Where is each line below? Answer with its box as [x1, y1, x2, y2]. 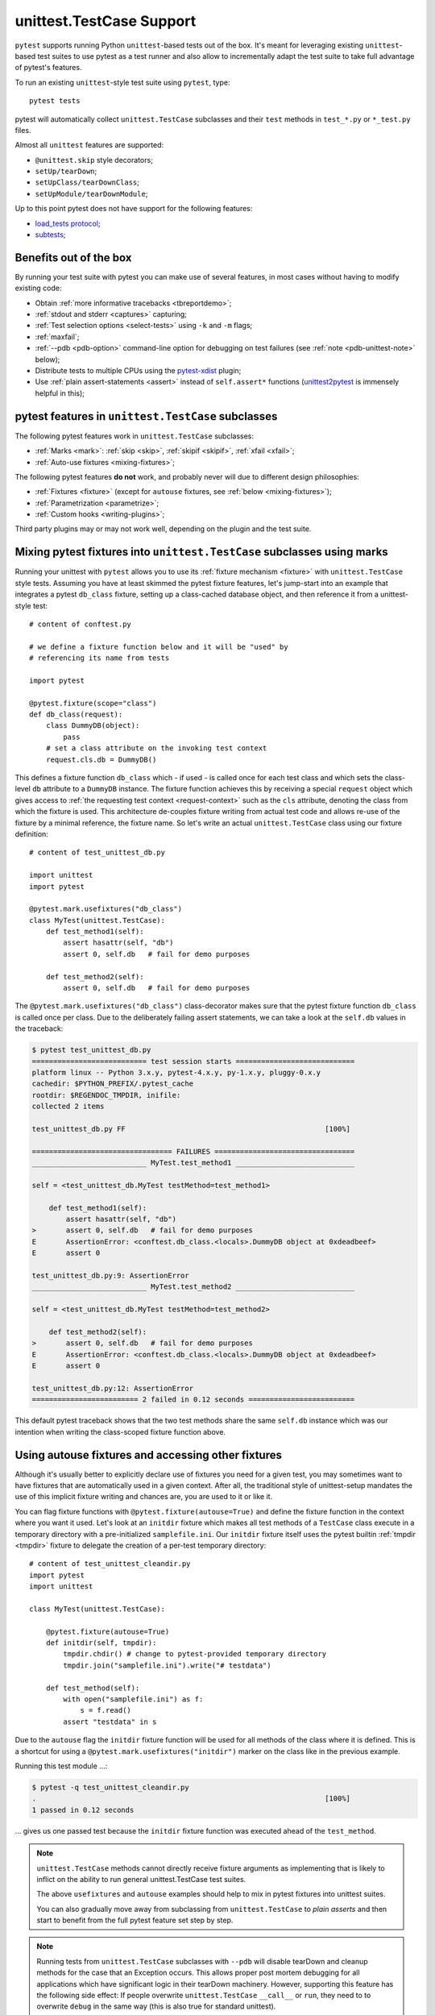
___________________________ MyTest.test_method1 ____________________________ [31, 1158, 355, 1168]
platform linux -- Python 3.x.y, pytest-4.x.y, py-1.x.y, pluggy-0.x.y [31, 1068, 321, 1077]
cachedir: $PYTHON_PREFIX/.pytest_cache [31, 1079, 193, 1088]
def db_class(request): [29, 710, 123, 719]
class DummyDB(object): [45, 721, 140, 730]
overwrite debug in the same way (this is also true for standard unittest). [36, 2001, 276, 2011]
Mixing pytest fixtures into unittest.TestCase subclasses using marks [14, 545, 388, 559]
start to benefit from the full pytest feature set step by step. [36, 1915, 234, 1926]
